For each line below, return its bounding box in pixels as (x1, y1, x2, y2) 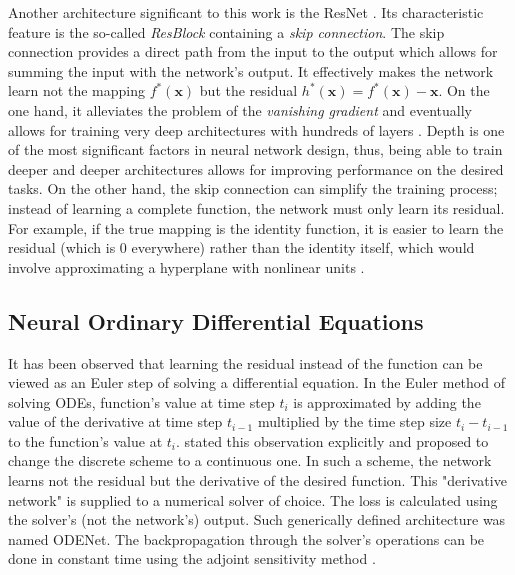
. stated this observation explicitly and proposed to (175, 430, 489, 451)
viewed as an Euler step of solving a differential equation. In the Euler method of (8, 372, 505, 393)
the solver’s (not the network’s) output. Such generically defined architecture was (8, 509, 506, 530)
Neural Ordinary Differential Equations (8, 305, 424, 336)
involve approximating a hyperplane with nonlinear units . (8, 256, 365, 277)
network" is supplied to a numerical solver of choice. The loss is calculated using (8, 489, 498, 510)
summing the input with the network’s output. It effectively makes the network (8, 60, 494, 81)
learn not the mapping (8, 80, 145, 101)
